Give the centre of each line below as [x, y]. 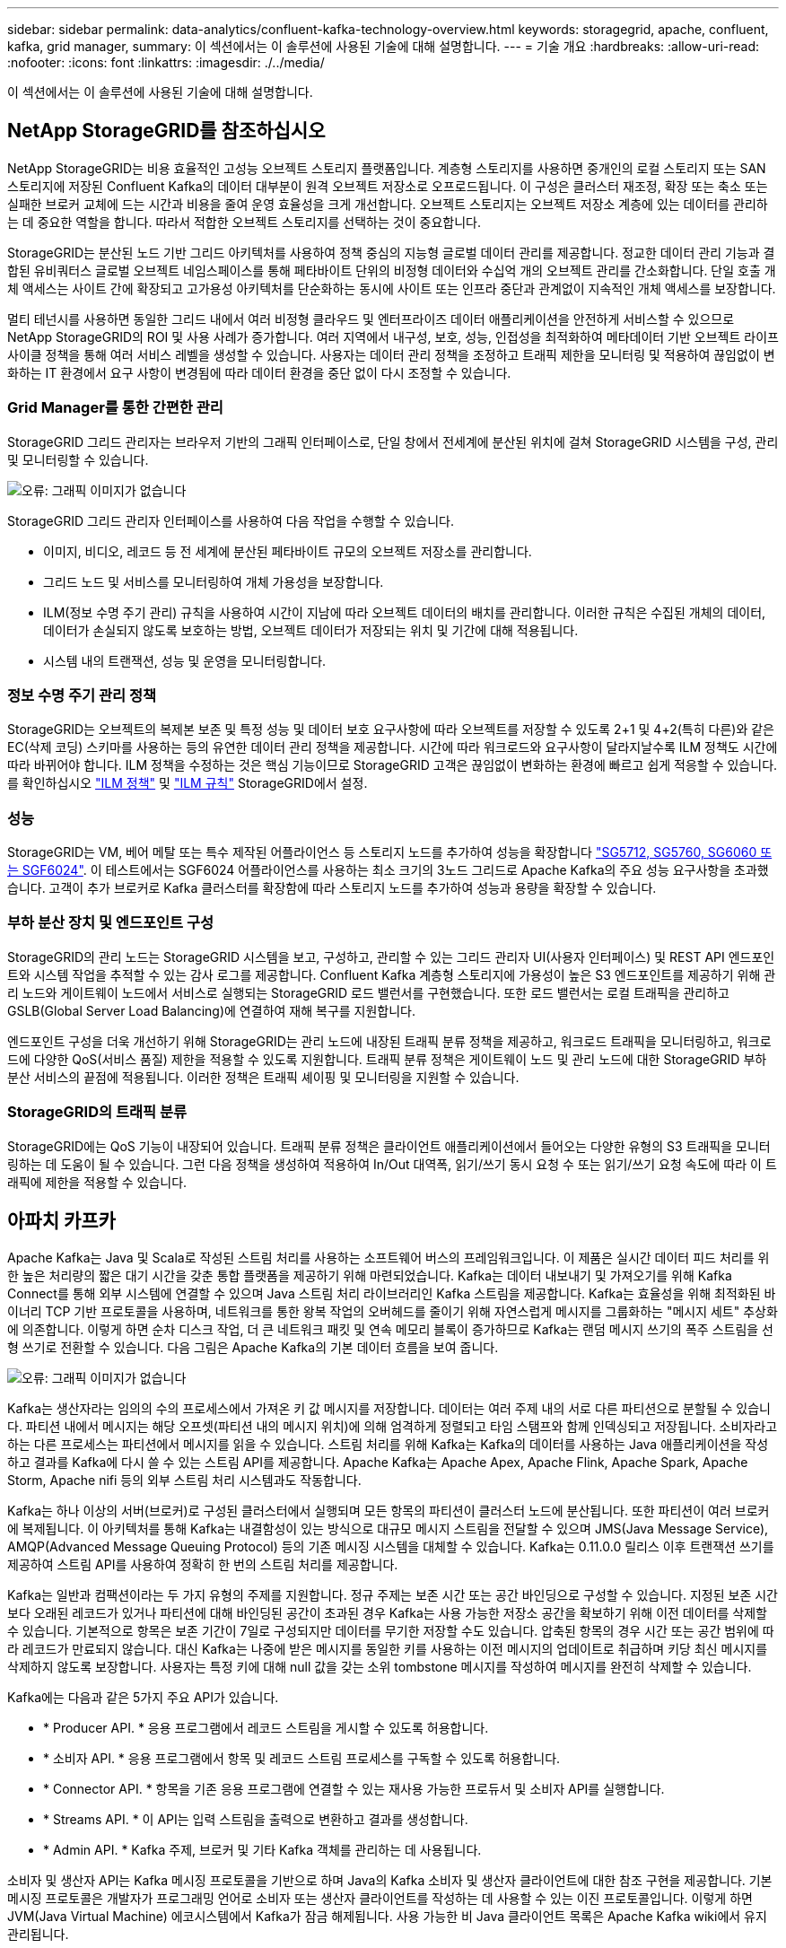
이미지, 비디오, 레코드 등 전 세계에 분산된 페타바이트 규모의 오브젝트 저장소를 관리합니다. [288, 551]
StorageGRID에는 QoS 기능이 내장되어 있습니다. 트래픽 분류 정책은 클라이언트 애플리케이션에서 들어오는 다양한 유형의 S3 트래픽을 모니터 [389, 1146]
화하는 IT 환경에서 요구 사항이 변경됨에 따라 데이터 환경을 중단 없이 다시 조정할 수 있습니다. [259, 372]
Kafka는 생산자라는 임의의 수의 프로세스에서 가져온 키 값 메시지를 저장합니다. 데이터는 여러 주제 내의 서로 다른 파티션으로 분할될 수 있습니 [389, 1409]
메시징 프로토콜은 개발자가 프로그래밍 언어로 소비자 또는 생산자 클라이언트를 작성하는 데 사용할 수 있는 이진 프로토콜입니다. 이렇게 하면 [380, 1899]
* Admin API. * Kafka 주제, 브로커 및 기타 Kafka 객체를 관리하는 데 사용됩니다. [262, 1850]
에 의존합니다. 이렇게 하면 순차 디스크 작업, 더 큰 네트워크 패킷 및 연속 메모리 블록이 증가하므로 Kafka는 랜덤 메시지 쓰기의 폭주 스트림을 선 [390, 1330]
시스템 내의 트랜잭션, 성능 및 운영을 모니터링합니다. [185, 660]
